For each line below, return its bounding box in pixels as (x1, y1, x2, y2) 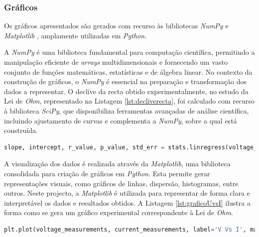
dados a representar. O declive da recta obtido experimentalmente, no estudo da (4, 86, 249, 96)
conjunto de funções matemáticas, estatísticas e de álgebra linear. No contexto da (4, 66, 253, 77)
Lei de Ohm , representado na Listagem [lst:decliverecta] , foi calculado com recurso (4, 96, 255, 106)
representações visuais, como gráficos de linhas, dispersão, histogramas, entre (4, 178, 239, 188)
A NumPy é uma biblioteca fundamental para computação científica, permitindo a (4, 47, 255, 57)
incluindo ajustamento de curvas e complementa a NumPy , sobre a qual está (4, 115, 237, 125)
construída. (4, 125, 38, 135)
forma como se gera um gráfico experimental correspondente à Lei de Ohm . (4, 207, 234, 218)
